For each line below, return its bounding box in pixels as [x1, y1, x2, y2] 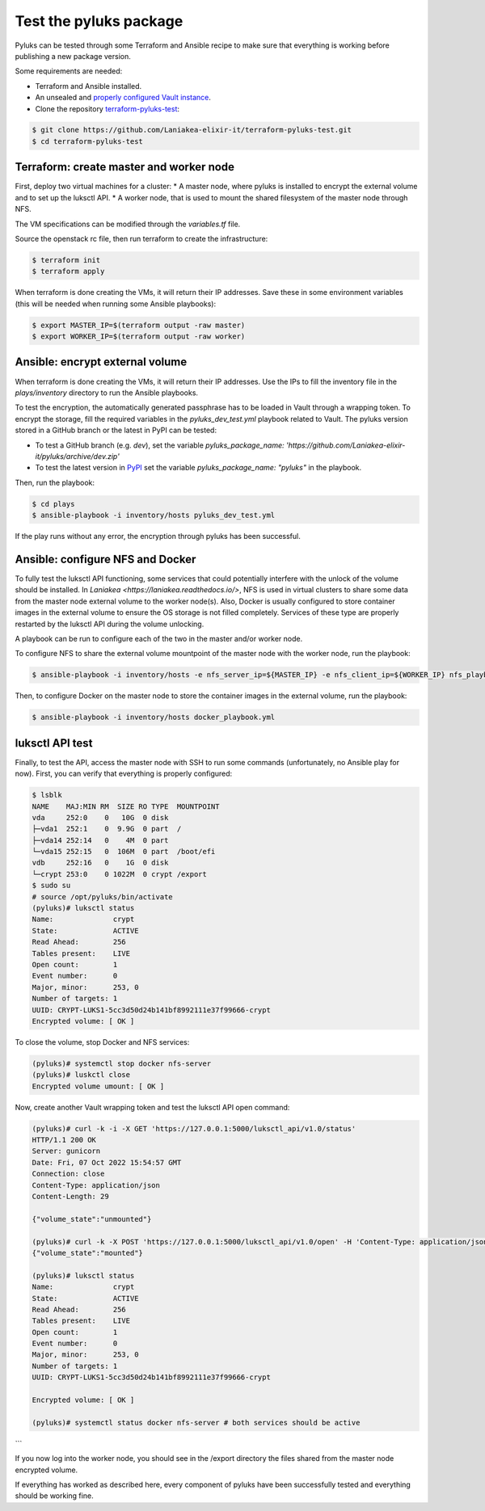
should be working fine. [15, 1491, 94, 1500]
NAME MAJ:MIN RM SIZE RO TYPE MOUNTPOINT [32, 802, 220, 811]
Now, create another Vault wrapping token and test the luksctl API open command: [15, 1102, 290, 1112]
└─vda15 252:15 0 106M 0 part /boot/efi [32, 847, 216, 857]
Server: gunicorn [32, 1147, 101, 1155]
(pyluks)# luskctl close [32, 1071, 131, 1080]
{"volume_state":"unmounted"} [32, 1214, 152, 1223]
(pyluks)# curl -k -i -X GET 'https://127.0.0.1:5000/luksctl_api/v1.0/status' [32, 1124, 356, 1133]
